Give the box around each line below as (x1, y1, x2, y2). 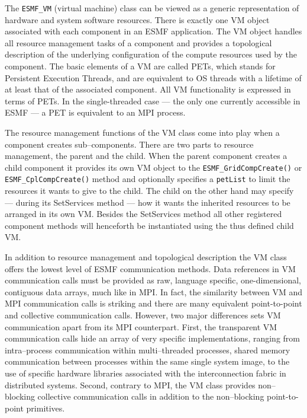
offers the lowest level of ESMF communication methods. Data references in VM (5, 262, 296, 275)
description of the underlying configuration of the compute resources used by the (5, 48, 298, 60)
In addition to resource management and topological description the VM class (5, 251, 287, 263)
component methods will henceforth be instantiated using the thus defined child (5, 219, 294, 231)
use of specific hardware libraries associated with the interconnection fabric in (5, 367, 286, 379)
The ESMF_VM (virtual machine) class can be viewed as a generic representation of (5, 2, 299, 14)
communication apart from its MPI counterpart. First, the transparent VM (5, 320, 277, 333)
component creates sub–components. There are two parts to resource (5, 138, 254, 150)
